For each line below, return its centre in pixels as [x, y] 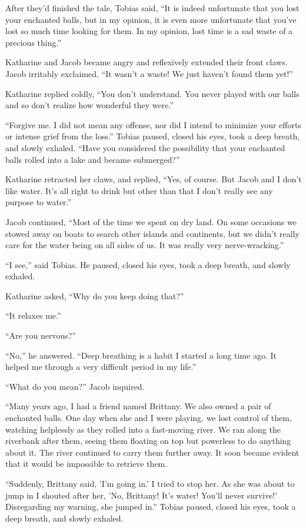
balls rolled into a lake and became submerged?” [93, 159]
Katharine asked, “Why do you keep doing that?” [95, 295]
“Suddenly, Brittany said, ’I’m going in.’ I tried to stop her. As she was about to [150, 483]
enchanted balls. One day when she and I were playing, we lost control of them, [149, 418]
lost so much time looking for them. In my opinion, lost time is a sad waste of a [149, 31]
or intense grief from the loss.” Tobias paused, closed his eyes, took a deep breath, [153, 136]
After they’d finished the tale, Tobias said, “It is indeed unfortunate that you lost [152, 8]
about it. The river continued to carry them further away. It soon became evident [152, 452]
